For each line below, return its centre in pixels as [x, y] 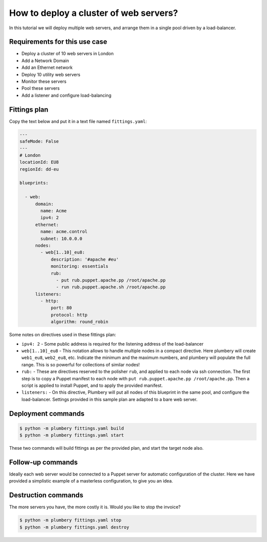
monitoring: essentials [80, 266]
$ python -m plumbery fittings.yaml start [72, 435]
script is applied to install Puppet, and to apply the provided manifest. [92, 385]
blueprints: [34, 183]
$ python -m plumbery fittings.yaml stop [70, 520]
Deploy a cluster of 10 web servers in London [67, 54]
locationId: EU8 [39, 162]
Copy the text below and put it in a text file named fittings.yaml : [78, 121]
